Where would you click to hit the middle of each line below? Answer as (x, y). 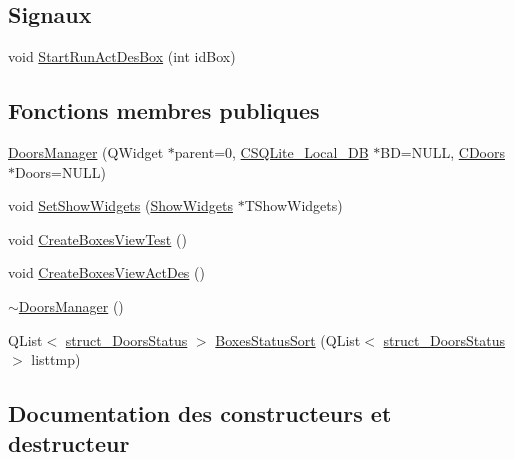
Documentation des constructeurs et (200, 413)
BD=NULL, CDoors (442, 152)
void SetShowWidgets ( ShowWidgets (120, 205)
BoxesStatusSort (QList (288, 339)
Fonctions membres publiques (164, 110)
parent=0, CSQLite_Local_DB (271, 152)
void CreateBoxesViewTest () (97, 238)
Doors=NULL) (60, 171)
